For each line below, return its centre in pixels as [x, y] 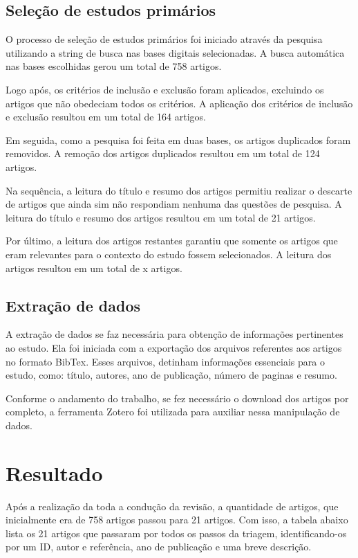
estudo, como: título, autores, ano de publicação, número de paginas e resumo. [171, 375]
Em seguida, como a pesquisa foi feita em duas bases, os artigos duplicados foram [178, 139]
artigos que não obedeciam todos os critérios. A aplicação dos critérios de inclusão [179, 103]
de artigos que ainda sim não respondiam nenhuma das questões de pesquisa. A [174, 204]
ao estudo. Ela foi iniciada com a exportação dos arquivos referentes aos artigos [174, 347]
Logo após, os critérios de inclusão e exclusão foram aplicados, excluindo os [165, 89]
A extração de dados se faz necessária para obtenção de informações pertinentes [175, 334]
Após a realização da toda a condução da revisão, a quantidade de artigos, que [172, 506]
